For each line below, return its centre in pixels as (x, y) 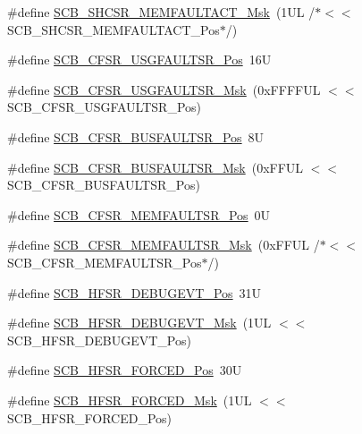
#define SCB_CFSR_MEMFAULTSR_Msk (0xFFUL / (164, 245)
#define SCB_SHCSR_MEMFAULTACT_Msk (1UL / (161, 12)
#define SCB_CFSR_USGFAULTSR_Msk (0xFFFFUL (164, 89)
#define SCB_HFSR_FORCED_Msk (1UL (130, 400)
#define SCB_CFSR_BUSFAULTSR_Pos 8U (136, 136)
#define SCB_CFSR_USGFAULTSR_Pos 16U (139, 60)
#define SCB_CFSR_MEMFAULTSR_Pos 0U (139, 214)
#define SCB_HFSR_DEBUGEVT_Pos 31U (135, 292)
